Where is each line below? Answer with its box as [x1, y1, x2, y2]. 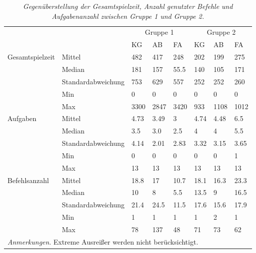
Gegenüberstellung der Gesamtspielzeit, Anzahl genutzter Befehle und [23, 1, 233, 11]
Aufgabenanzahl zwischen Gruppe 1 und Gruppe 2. [51, 10, 204, 21]
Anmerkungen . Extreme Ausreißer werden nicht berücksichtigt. [7, 236, 198, 247]
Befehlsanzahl [7, 175, 49, 185]
